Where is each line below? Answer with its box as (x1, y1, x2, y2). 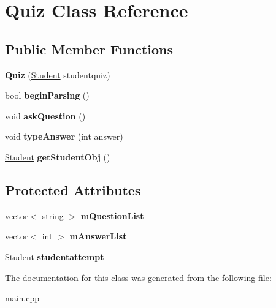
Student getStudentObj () (5, 150, 110, 163)
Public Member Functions (5, 39, 173, 58)
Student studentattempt (5, 250, 104, 263)
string (42, 209, 64, 222)
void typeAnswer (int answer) (5, 130, 123, 143)
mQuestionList (80, 209, 144, 222)
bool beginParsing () (5, 89, 90, 102)
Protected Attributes (5, 180, 141, 199)
